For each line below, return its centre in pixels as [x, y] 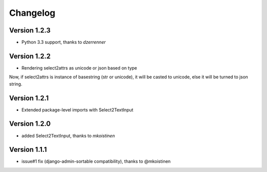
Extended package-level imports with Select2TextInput [77, 110]
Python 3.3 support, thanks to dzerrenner [64, 42]
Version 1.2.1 [29, 98]
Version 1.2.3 [30, 30]
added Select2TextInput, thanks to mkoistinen [68, 136]
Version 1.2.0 [30, 124]
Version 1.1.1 [28, 150]
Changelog [32, 13]
